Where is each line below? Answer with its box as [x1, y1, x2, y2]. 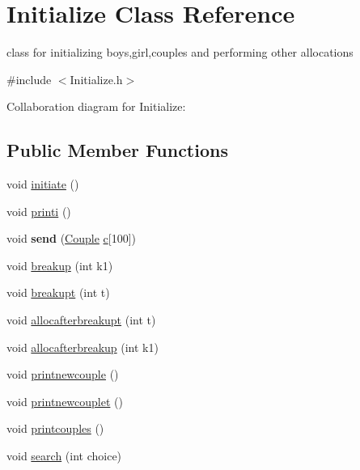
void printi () [6, 202, 71, 219]
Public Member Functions [6, 138, 228, 163]
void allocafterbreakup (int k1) [6, 338, 159, 355]
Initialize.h [70, 70, 123, 87]
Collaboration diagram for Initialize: [6, 98, 186, 115]
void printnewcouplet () [6, 392, 123, 409]
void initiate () [6, 176, 79, 193]
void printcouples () [6, 420, 104, 437]
